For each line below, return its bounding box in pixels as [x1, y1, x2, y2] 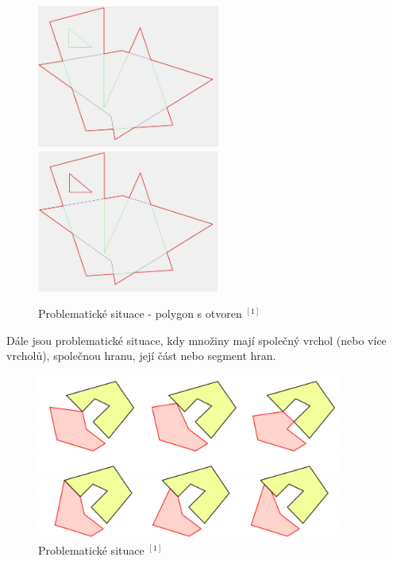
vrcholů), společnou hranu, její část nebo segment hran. [6, 347, 276, 364]
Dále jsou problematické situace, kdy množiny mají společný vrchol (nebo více [6, 331, 387, 348]
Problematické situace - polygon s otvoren [38, 305, 242, 322]
